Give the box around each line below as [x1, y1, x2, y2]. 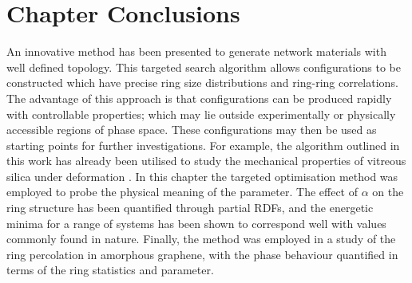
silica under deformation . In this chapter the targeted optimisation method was [6, 167, 398, 184]
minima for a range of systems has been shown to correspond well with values [6, 214, 386, 231]
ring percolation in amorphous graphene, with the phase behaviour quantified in [6, 246, 398, 262]
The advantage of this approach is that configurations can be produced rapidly [6, 89, 392, 106]
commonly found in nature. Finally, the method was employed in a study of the [6, 230, 396, 247]
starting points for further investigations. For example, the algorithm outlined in [6, 136, 400, 153]
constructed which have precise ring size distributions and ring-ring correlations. [6, 74, 398, 91]
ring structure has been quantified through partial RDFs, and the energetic [6, 199, 374, 216]
